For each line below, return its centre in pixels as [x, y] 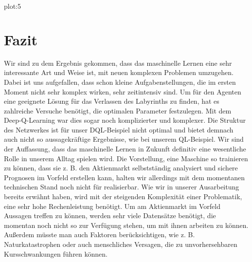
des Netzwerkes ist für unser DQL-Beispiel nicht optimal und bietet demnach [119, 129]
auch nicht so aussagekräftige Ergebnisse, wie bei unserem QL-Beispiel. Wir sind [124, 139]
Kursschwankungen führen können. [56, 253]
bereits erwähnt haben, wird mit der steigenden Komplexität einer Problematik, [123, 196]
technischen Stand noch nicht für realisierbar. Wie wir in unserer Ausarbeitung [122, 187]
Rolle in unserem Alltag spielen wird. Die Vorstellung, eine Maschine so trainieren [126, 158]
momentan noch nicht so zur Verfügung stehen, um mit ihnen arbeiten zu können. [126, 225]
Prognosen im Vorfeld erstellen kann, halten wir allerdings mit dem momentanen [124, 177]
